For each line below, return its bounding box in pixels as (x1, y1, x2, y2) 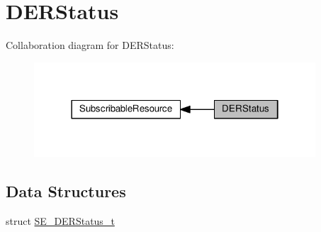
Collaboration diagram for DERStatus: (6, 38, 174, 53)
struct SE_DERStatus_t (6, 214, 115, 228)
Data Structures (6, 180, 126, 202)
